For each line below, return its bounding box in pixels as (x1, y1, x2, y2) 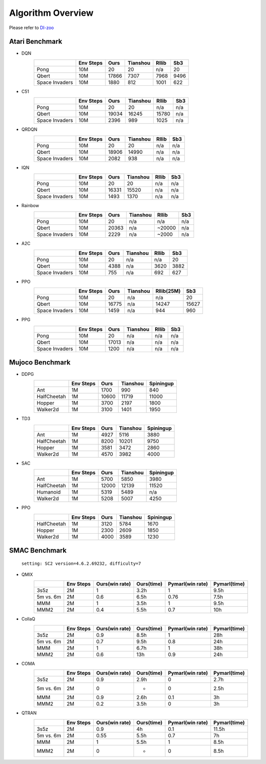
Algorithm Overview (9, 7, 94, 18)
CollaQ (21, 616, 35, 622)
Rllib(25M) (155, 288, 181, 294)
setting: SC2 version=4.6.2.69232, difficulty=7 (21, 560, 141, 566)
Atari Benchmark (9, 37, 63, 46)
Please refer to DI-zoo (9, 25, 54, 31)
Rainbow (21, 203, 39, 209)
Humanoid (36, 489, 61, 496)
